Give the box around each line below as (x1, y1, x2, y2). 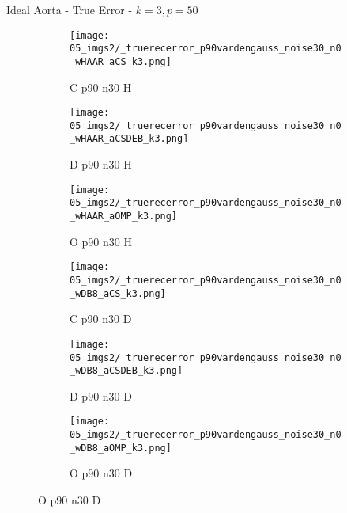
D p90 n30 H (70, 156, 132, 173)
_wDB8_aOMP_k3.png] (70, 442, 172, 454)
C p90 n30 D (70, 310, 132, 327)
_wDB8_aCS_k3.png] (70, 287, 166, 299)
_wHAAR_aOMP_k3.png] (70, 211, 178, 222)
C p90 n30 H (70, 78, 132, 95)
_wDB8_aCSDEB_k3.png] (70, 365, 183, 377)
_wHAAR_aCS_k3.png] (70, 55, 172, 67)
